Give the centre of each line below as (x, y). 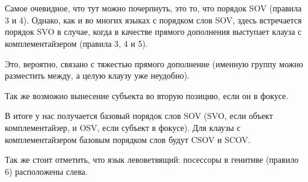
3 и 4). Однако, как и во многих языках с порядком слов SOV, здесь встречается (153, 20)
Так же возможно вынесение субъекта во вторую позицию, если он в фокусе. (147, 95)
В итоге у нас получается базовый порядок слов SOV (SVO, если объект (139, 116)
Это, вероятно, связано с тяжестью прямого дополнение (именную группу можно (154, 63)
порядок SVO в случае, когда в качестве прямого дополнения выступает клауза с (153, 32)
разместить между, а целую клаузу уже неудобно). (97, 75)
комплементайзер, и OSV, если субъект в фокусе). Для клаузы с (123, 127)
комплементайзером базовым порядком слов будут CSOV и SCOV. (128, 139)
